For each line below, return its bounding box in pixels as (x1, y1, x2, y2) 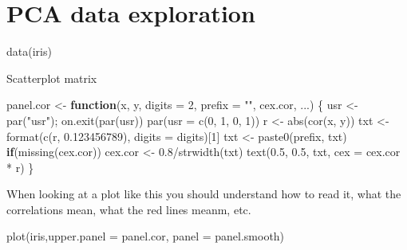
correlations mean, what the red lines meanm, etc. (6, 201, 251, 217)
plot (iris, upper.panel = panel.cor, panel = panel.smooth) (6, 228, 285, 244)
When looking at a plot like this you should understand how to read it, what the (6, 186, 401, 202)
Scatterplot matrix (6, 69, 97, 86)
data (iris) (6, 43, 52, 60)
